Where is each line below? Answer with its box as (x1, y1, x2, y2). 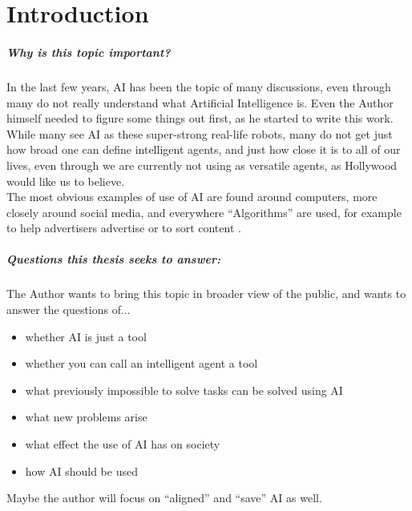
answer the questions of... (6, 301, 131, 318)
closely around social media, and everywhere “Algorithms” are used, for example (6, 203, 402, 220)
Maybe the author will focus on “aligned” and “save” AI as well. (6, 489, 322, 506)
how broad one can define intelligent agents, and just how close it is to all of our (6, 141, 401, 158)
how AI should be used (25, 462, 138, 479)
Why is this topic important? (6, 43, 171, 60)
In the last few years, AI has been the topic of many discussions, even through (6, 78, 391, 95)
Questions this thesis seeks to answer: (6, 251, 220, 268)
